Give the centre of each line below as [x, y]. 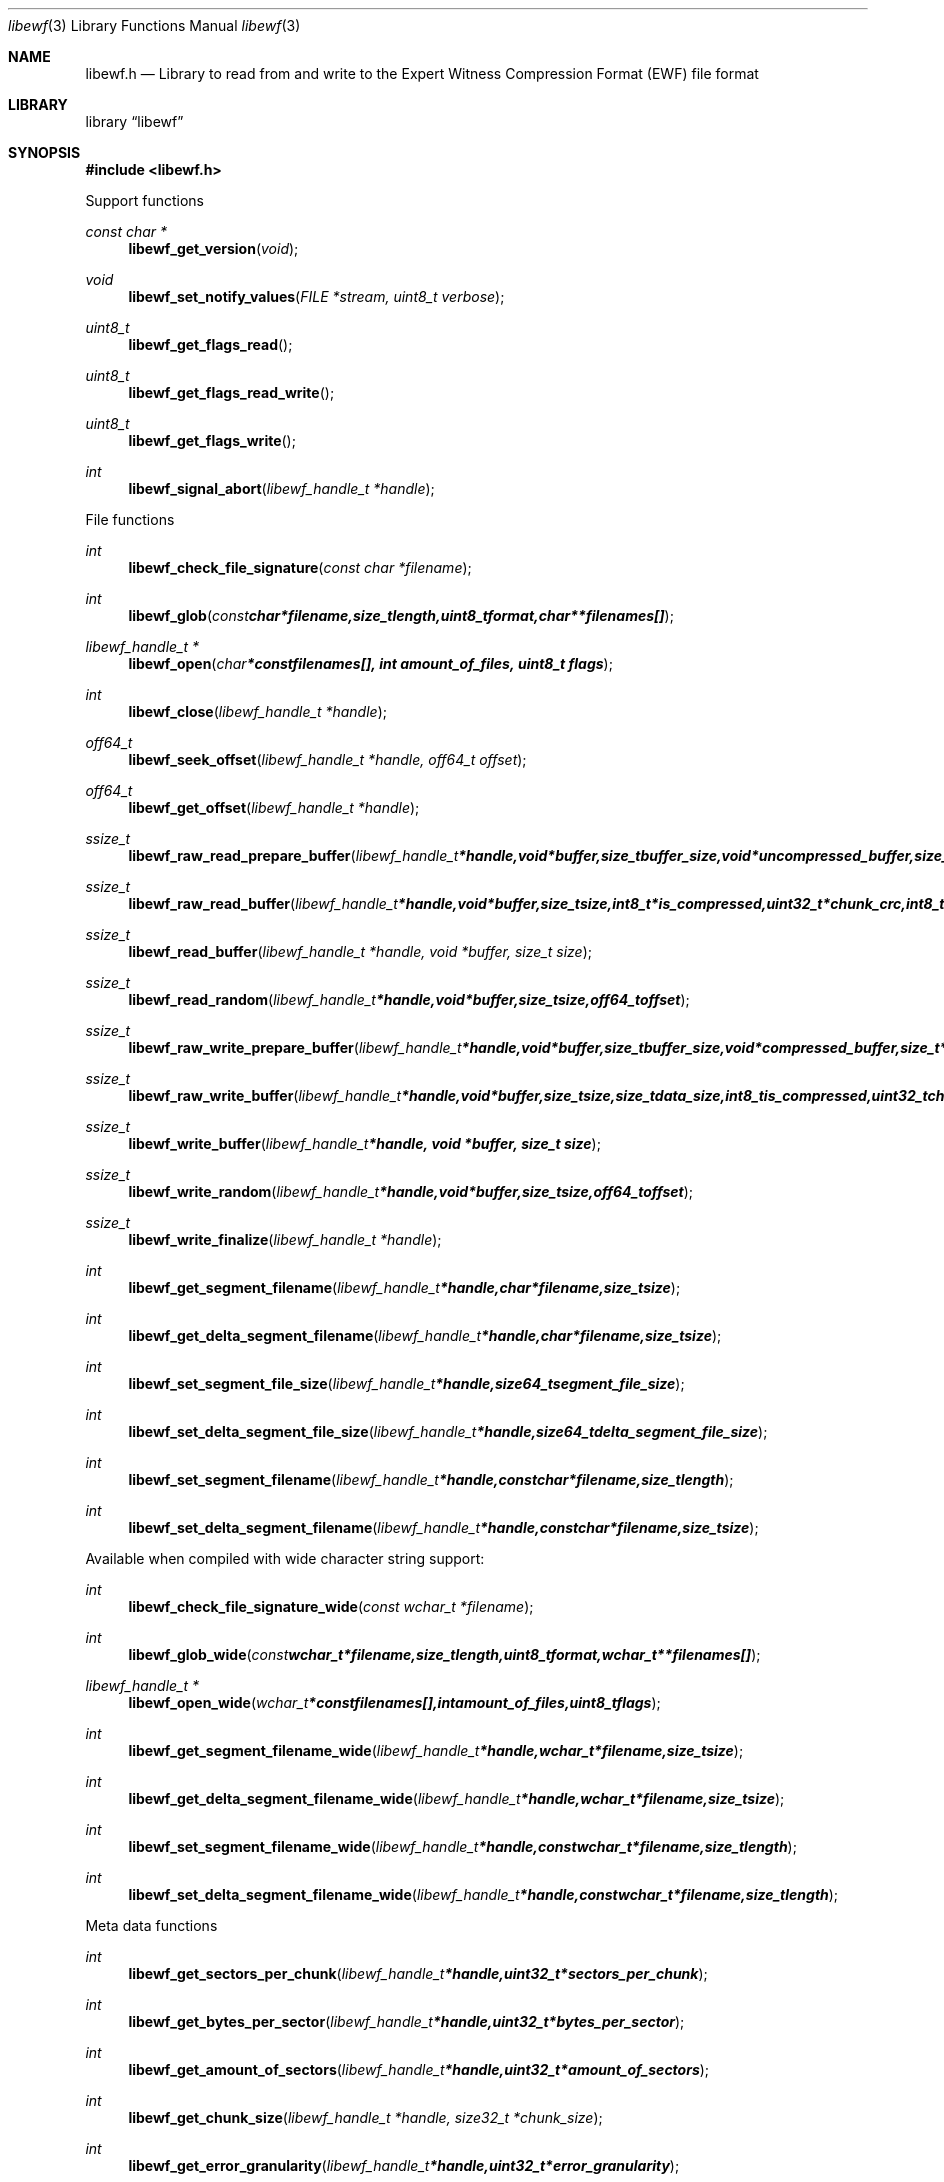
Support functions [144, 200]
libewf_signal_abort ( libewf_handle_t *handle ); [281, 488]
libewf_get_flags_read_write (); [231, 392]
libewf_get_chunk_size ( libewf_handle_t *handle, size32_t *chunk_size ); [365, 2117]
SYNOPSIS [44, 152]
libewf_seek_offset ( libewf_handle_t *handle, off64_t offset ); [327, 759]
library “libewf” [134, 121]
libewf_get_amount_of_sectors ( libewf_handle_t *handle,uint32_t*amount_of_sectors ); [419, 2069]
